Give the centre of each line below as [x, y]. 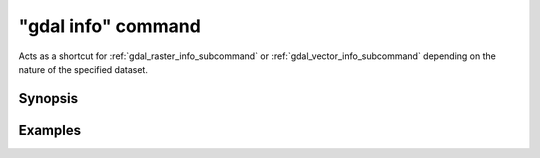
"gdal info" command [110, 26]
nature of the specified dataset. [83, 69]
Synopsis [48, 98]
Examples [50, 130]
